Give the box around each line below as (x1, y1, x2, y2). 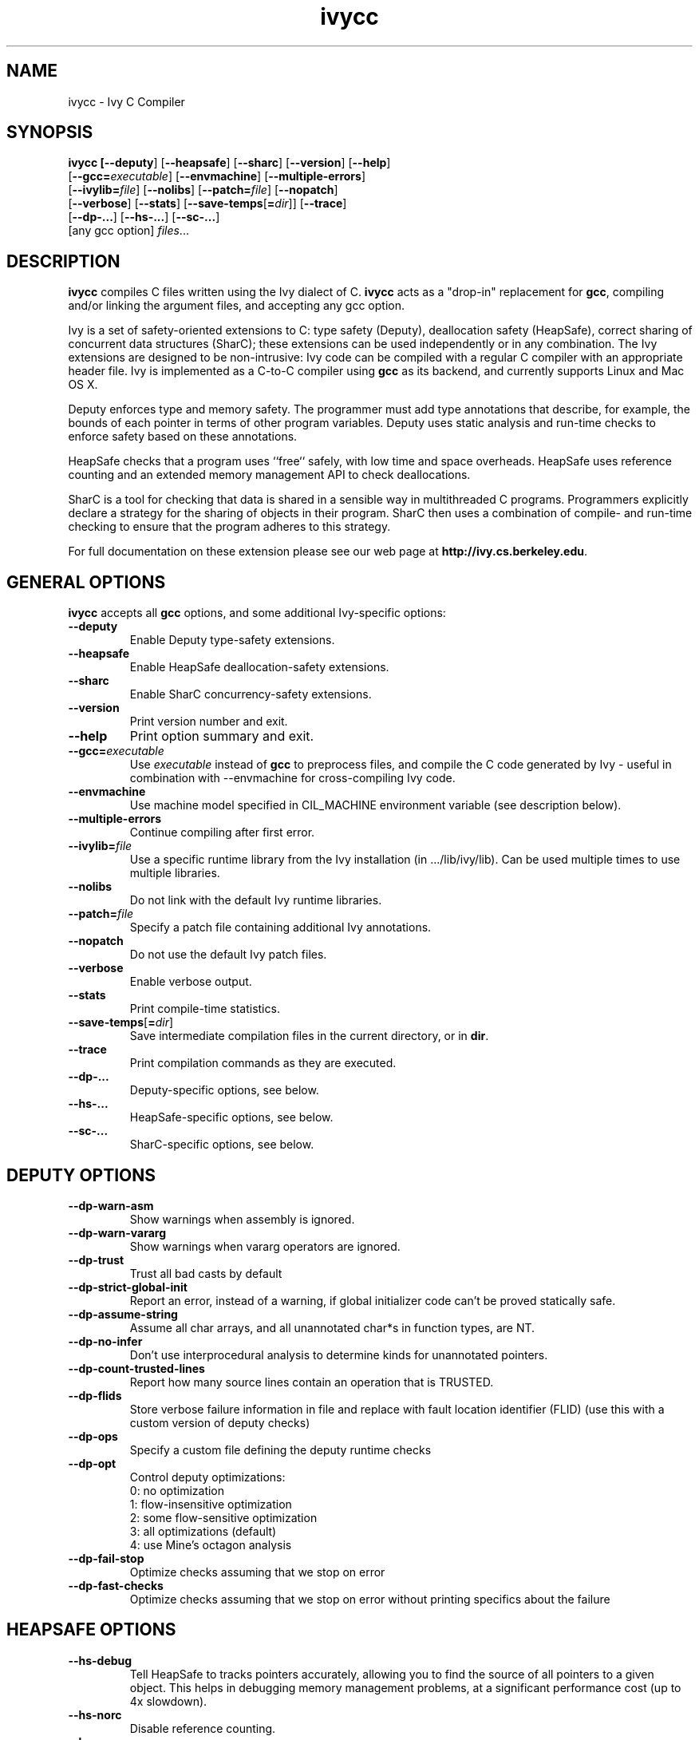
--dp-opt (68, 1456, 116, 1470)
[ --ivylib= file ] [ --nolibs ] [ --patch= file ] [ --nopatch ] (68, 183, 338, 197)
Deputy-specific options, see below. (129, 1083, 319, 1097)
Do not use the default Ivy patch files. (129, 947, 327, 962)
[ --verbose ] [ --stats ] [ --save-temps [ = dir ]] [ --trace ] (68, 196, 347, 211)
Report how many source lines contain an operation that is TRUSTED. (129, 1374, 494, 1389)
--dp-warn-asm (68, 1198, 154, 1212)
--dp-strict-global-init (68, 1279, 188, 1294)
